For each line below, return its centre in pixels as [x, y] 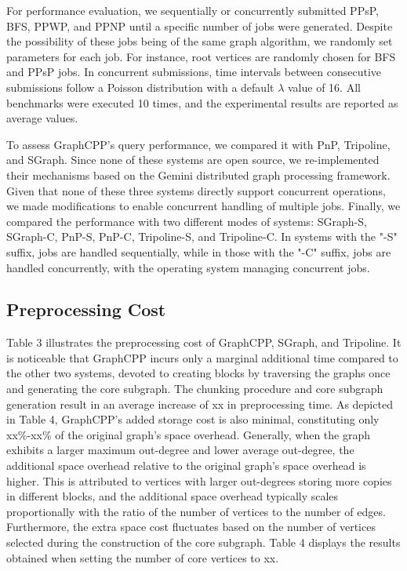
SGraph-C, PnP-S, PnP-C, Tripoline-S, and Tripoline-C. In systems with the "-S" [202, 236]
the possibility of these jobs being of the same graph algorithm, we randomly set [200, 41]
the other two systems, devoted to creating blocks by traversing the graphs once [198, 373]
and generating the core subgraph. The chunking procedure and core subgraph [195, 389]
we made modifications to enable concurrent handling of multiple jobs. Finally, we [203, 206]
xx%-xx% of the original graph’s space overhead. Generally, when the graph [189, 434]
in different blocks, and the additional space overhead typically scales [173, 496]
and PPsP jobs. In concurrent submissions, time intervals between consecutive [194, 72]
